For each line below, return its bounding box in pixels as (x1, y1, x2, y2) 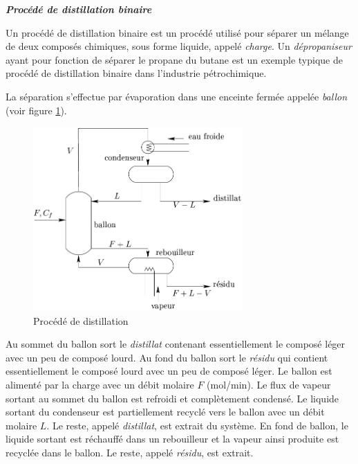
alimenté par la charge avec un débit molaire (6, 377, 194, 391)
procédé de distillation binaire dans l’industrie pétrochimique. (6, 66, 267, 80)
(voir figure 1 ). (6, 102, 67, 117)
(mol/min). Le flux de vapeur (207, 377, 331, 391)
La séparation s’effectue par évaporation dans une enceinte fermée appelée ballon (6, 89, 348, 103)
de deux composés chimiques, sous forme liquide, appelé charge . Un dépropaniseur (6, 39, 352, 53)
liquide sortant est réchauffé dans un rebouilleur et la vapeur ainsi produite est (6, 431, 339, 446)
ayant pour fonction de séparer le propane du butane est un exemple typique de (6, 52, 343, 66)
